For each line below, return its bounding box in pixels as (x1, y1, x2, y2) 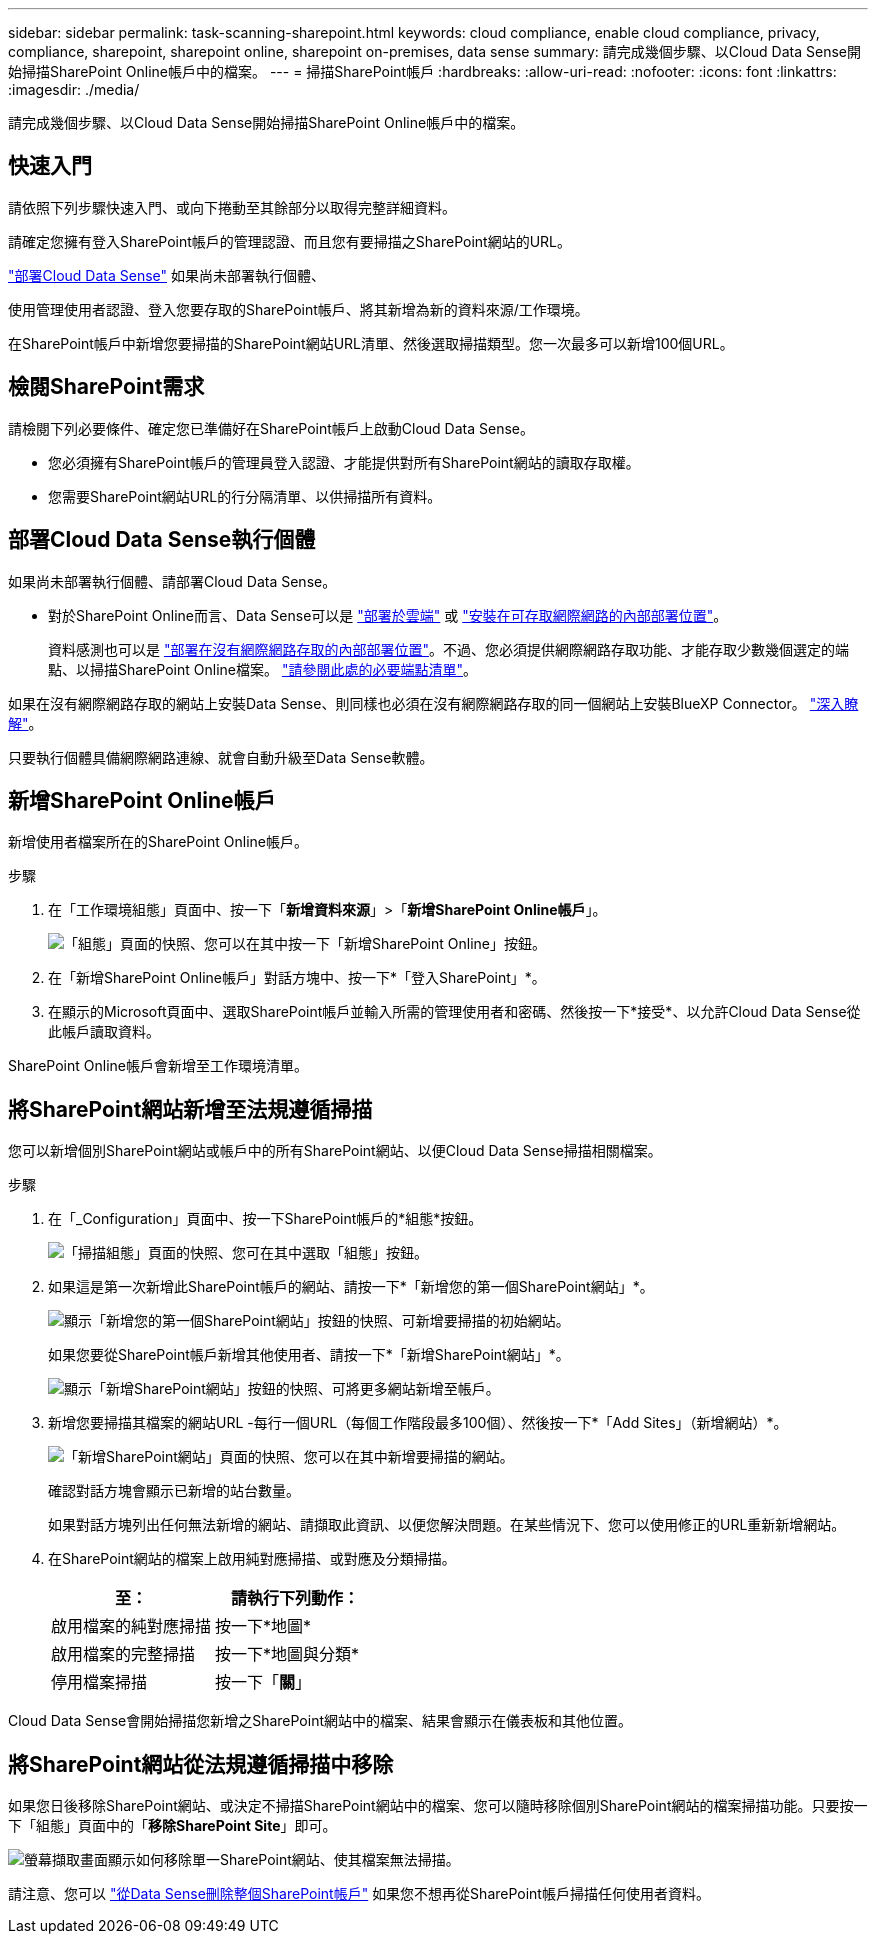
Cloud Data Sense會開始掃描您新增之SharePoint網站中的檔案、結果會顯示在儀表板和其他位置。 (8, 1712, 633, 1730)
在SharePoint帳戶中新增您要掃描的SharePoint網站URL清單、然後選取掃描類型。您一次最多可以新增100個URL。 (8, 334, 734, 352)
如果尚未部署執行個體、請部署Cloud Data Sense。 (8, 572, 337, 590)
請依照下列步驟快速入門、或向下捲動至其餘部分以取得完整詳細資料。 (8, 198, 456, 216)
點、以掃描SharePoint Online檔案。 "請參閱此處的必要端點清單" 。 (48, 660, 477, 678)
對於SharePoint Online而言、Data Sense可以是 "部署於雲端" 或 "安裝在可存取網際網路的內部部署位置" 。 (48, 606, 728, 624)
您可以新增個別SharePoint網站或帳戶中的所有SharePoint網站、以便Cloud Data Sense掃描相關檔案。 (8, 1142, 662, 1160)
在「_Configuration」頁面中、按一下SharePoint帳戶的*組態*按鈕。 (48, 1210, 483, 1228)
